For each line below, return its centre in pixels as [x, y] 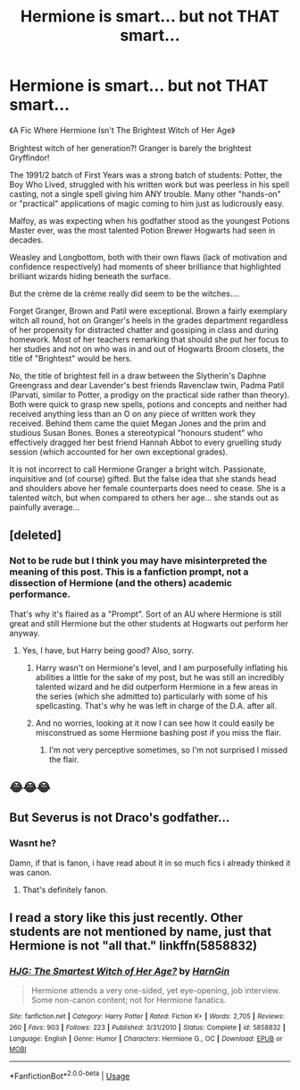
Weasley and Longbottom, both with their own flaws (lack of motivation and [148, 257]
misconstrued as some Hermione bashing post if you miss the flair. [158, 732]
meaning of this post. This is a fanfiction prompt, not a [129, 572]
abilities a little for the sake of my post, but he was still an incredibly [160, 677]
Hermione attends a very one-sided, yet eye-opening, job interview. [156, 991]
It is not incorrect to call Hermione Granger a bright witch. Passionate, [137, 469]
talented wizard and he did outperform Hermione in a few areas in [157, 686]
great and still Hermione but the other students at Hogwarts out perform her [149, 623]
